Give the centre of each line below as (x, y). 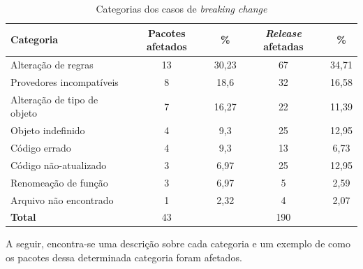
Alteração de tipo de (54, 99)
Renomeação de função (59, 182)
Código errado (41, 147)
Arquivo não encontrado (62, 199)
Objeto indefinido (48, 130)
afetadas (283, 46)
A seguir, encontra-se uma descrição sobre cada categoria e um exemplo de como (178, 243)
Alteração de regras (52, 65)
